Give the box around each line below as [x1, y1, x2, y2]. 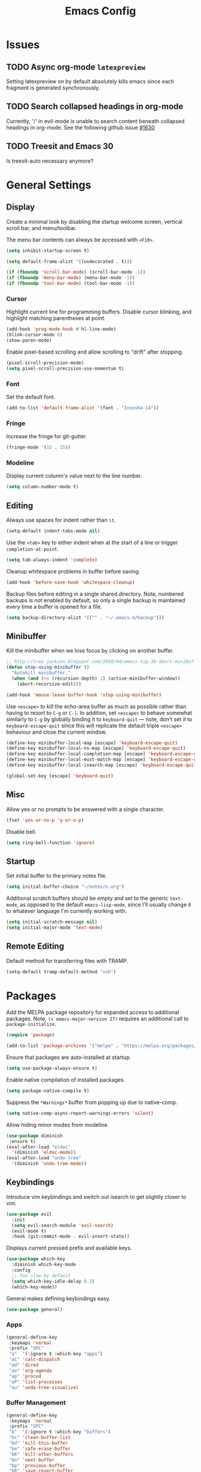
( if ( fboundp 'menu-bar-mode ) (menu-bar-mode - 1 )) [6, 275, 135, 281]
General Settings [6, 178, 92, 192]
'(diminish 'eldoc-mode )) [11, 1150, 77, 1156]
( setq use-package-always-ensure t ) [6, 1066, 98, 1072]
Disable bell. [6, 828, 37, 835]
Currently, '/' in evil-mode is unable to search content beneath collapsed [6, 117, 185, 124]
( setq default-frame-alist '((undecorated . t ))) [6, 258, 133, 265]
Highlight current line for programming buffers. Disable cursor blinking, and [6, 308, 192, 316]
